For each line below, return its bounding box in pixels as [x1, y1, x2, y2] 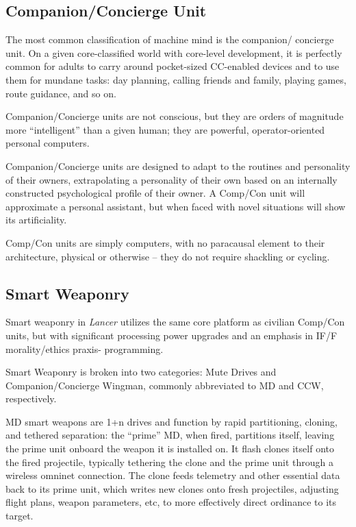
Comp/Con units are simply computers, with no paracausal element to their [5, 235, 325, 249]
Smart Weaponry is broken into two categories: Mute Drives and [5, 365, 277, 379]
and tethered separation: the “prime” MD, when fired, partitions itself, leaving [5, 428, 335, 442]
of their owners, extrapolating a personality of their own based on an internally [5, 172, 338, 186]
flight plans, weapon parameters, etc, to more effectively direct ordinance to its [5, 495, 336, 509]
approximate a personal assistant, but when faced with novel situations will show [5, 199, 346, 213]
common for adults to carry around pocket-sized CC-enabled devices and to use [5, 59, 340, 73]
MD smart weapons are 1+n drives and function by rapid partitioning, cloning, [5, 414, 338, 428]
